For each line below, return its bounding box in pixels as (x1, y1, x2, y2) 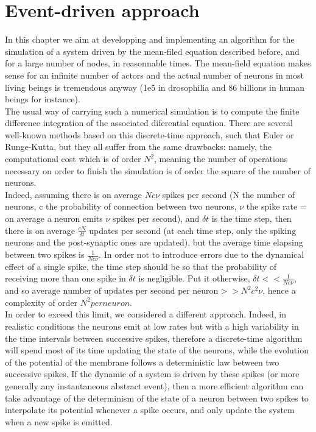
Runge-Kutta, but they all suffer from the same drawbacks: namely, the (5, 140, 272, 153)
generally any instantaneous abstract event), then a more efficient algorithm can (5, 380, 304, 392)
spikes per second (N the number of (162, 188, 295, 200)
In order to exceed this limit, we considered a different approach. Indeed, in (5, 308, 286, 320)
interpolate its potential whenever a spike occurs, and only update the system (5, 403, 295, 416)
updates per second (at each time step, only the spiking (89, 224, 297, 236)
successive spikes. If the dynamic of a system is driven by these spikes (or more (5, 367, 300, 380)
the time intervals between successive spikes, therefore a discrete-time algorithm (5, 331, 303, 344)
